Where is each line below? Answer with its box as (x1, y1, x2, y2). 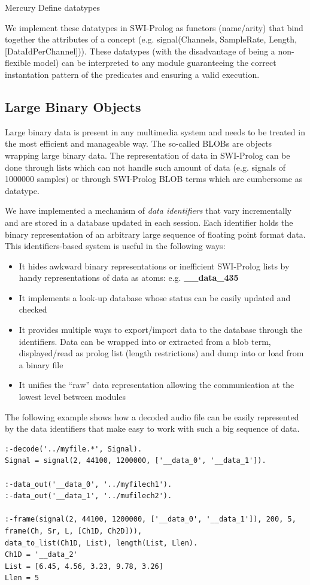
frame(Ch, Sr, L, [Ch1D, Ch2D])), (5, 526, 142, 535)
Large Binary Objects (5, 97, 141, 116)
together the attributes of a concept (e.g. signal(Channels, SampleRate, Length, (5, 33, 297, 46)
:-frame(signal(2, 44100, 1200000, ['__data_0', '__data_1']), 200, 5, (5, 515, 296, 524)
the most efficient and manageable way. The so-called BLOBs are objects (5, 137, 272, 150)
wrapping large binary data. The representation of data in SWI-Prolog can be (5, 148, 290, 161)
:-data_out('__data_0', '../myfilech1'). (5, 480, 172, 489)
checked (19, 303, 47, 316)
